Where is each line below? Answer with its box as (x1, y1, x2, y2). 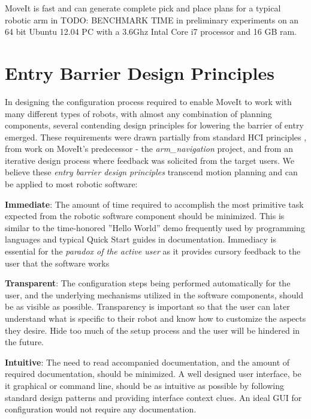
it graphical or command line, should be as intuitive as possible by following (5, 379, 284, 391)
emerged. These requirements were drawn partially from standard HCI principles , (5, 130, 307, 143)
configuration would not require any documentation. (5, 403, 197, 415)
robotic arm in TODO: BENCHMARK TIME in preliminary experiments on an (5, 13, 299, 26)
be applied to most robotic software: (5, 178, 138, 190)
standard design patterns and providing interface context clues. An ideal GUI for (5, 391, 302, 403)
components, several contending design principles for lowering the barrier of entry (5, 119, 304, 131)
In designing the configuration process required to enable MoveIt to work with (5, 95, 292, 107)
